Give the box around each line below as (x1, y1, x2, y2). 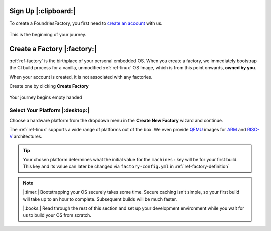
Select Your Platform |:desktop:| (9, 107, 90, 114)
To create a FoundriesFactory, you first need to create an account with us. (9, 20, 163, 26)
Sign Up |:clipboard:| (9, 7, 76, 15)
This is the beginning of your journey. (9, 31, 87, 37)
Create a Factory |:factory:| (9, 44, 97, 53)
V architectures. (9, 133, 43, 140)
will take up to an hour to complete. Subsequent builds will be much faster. (23, 196, 177, 202)
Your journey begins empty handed (9, 94, 82, 100)
